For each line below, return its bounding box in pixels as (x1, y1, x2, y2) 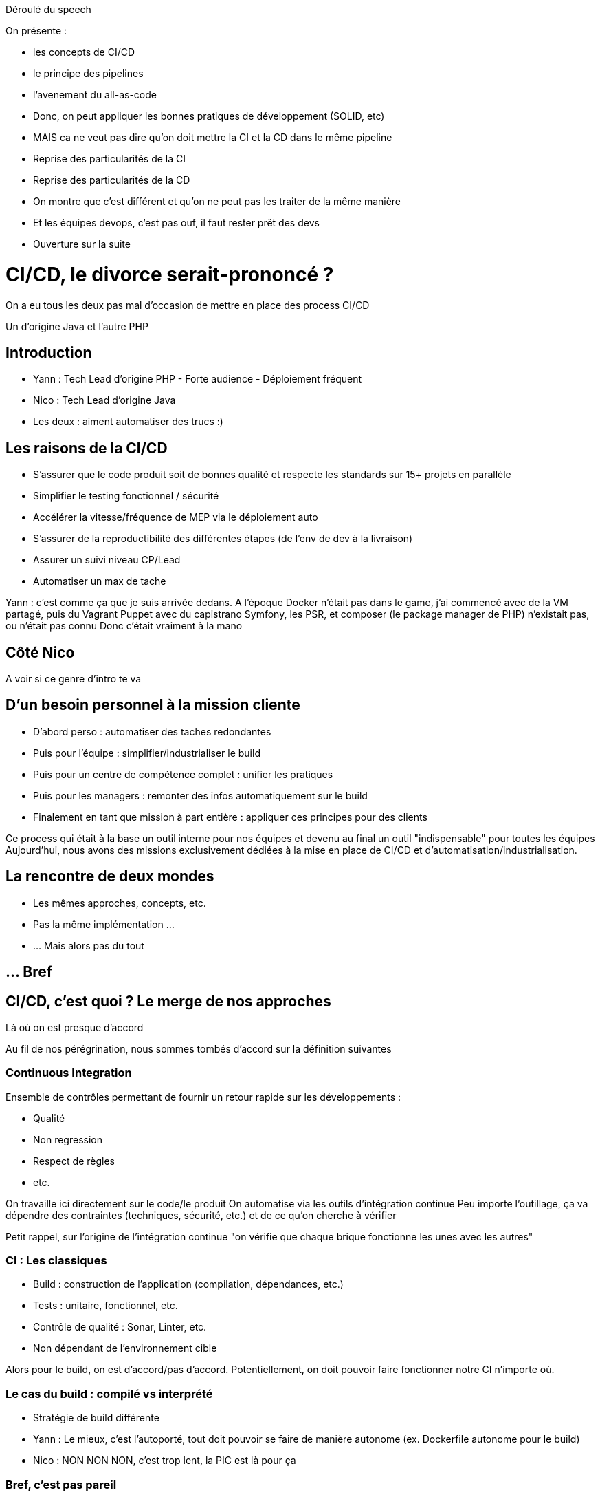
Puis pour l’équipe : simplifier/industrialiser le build (33, 746, 260, 759)
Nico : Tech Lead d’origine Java (33, 394, 176, 407)
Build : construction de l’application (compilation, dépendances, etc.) (33, 1278, 344, 1291)
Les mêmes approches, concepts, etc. (33, 896, 206, 909)
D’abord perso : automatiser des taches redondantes (33, 725, 271, 737)
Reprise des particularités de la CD (33, 174, 190, 186)
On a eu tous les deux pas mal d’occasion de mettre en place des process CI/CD (5, 299, 370, 311)
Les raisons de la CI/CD (5, 439, 168, 457)
